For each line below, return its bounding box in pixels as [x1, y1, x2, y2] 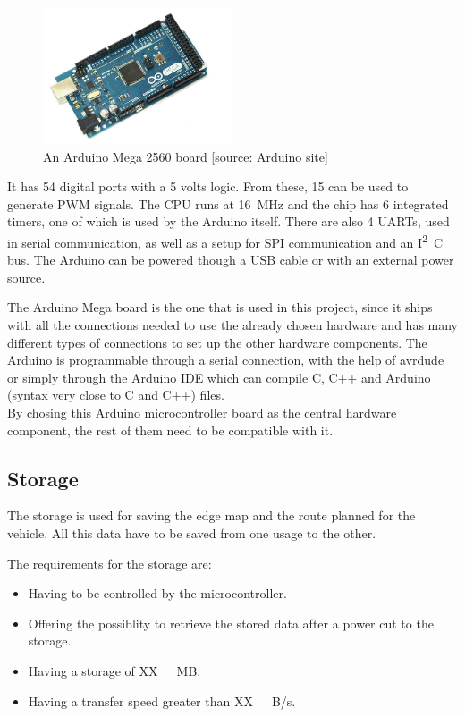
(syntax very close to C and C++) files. [7, 385, 224, 404]
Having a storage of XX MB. [28, 662, 201, 679]
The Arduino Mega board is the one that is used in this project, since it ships [7, 298, 433, 316]
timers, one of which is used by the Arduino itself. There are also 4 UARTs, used [7, 212, 450, 231]
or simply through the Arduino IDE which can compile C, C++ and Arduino [7, 367, 431, 386]
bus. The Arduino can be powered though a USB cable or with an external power [7, 250, 454, 269]
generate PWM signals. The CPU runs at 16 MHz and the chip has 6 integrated [7, 194, 449, 213]
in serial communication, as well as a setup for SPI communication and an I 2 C [7, 231, 444, 251]
